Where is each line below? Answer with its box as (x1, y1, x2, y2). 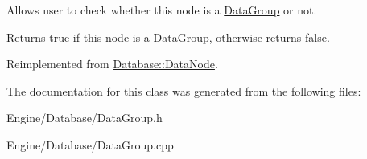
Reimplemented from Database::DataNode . (6, 55, 218, 72)
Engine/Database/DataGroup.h (6, 109, 163, 126)
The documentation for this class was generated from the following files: (6, 82, 361, 99)
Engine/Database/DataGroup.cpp (6, 136, 174, 153)
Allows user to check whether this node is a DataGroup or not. (6, 2, 317, 18)
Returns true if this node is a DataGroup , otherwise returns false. (6, 28, 330, 45)
